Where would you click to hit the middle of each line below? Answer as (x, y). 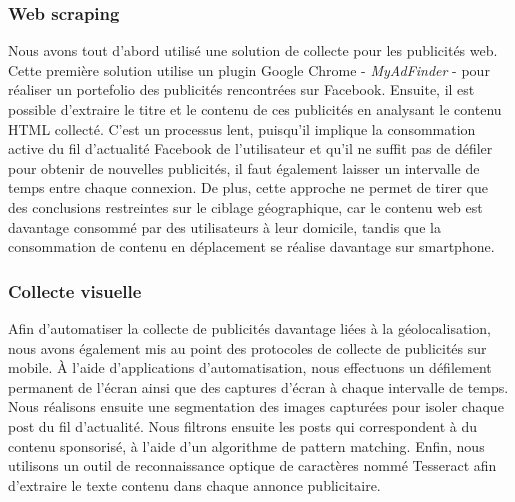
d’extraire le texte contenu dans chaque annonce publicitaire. (194, 484)
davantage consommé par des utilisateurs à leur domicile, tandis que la (224, 226)
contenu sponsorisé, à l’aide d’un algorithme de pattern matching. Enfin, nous (246, 445)
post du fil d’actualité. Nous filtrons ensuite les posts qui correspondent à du (242, 425)
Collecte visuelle (75, 290)
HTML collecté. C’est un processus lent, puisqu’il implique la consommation (242, 128)
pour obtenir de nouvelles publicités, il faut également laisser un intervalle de (244, 167)
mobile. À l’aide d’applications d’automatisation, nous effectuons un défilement (250, 367)
